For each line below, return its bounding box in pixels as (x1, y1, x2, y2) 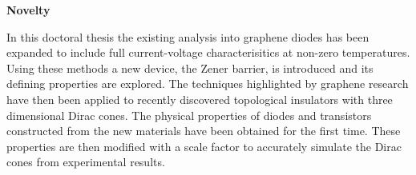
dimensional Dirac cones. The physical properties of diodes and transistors (6, 106, 372, 123)
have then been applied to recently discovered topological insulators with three (6, 90, 393, 107)
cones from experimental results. (6, 153, 165, 170)
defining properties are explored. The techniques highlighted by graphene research (6, 75, 409, 92)
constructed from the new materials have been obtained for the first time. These (6, 122, 401, 139)
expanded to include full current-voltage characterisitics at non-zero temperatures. (6, 44, 410, 61)
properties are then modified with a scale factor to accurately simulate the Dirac (6, 137, 402, 154)
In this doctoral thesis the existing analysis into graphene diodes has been (6, 28, 370, 45)
